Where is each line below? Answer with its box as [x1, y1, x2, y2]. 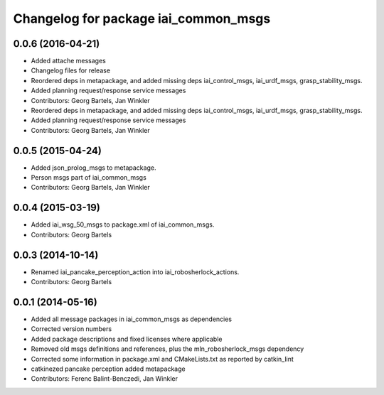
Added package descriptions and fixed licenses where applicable [31, 335, 223, 343]
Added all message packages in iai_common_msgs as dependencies [31, 315, 233, 323]
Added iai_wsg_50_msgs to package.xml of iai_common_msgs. [31, 220, 215, 229]
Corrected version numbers [31, 325, 112, 333]
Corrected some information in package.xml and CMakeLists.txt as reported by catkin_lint [31, 355, 294, 363]
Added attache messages [31, 57, 107, 65]
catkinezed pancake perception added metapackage [31, 364, 186, 373]
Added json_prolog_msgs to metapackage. [31, 163, 156, 172]
